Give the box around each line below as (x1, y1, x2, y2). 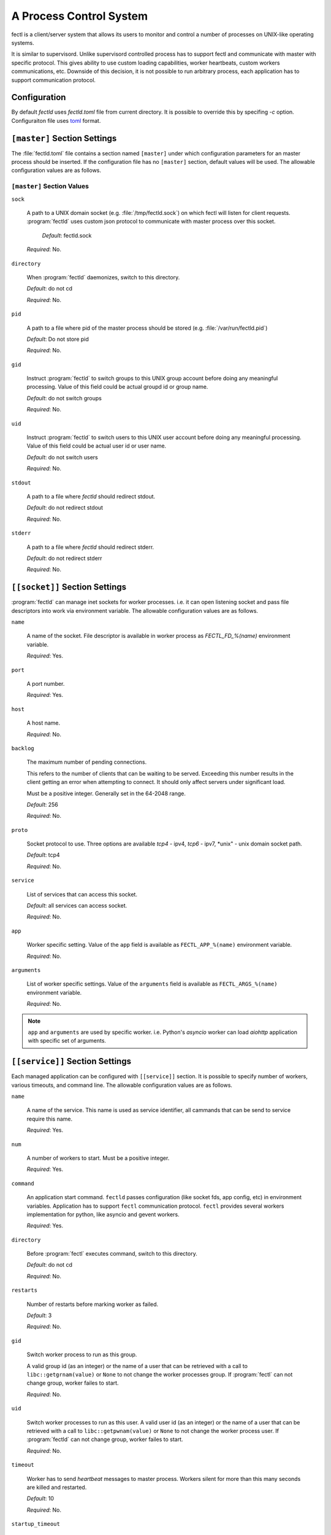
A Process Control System (11, 9, 148, 23)
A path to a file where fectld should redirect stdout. (26, 493, 156, 500)
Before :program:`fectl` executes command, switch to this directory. (26, 1250, 197, 1257)
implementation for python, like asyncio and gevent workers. (26, 1210, 180, 1218)
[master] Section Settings (11, 133, 117, 144)
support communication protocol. (11, 76, 96, 84)
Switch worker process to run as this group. (26, 1351, 137, 1358)
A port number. (26, 680, 65, 687)
